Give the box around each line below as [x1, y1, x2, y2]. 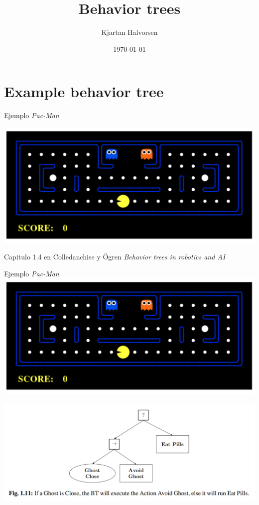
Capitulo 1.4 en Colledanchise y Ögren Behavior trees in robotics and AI [4, 252, 226, 262]
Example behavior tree [4, 81, 164, 102]
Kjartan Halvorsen [101, 27, 158, 37]
